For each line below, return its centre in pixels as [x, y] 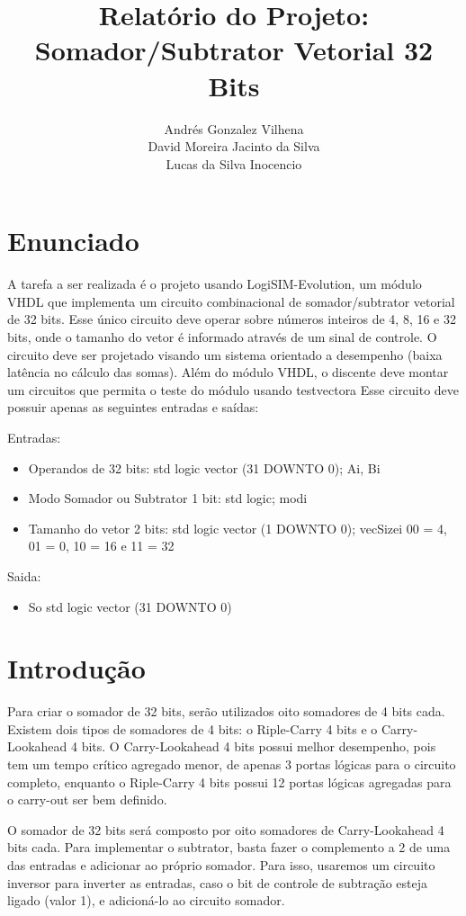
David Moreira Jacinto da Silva [234, 146]
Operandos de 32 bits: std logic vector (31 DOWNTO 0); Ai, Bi [204, 467]
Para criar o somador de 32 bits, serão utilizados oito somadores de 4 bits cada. [226, 711]
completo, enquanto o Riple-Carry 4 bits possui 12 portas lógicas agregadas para [229, 781]
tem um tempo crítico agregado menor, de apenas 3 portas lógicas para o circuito [232, 764]
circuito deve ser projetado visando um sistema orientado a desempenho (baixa [225, 354]
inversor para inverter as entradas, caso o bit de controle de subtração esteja [218, 882]
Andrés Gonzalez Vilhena [234, 128]
